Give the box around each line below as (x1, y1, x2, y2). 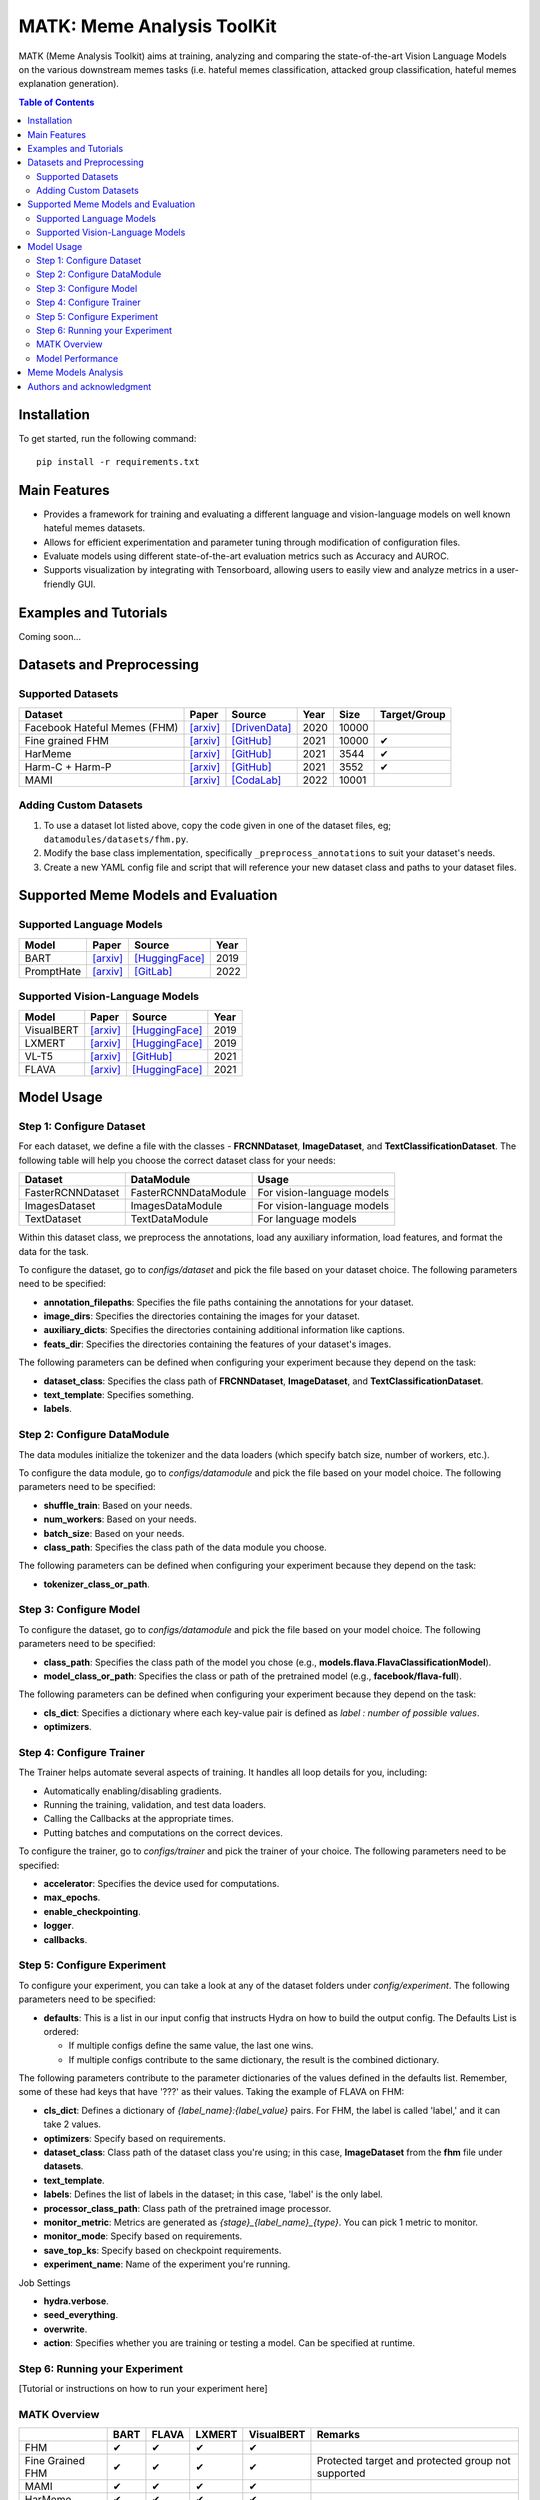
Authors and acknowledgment (27, 380, 152, 392)
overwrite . (43, 2323, 88, 2335)
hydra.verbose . (43, 2295, 109, 2307)
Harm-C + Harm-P (24, 760, 112, 774)
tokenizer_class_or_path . (43, 1578, 150, 1590)
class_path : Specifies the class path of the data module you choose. (43, 1541, 327, 1553)
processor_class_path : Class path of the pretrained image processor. (43, 2202, 332, 2214)
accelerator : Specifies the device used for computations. (43, 1878, 280, 1890)
